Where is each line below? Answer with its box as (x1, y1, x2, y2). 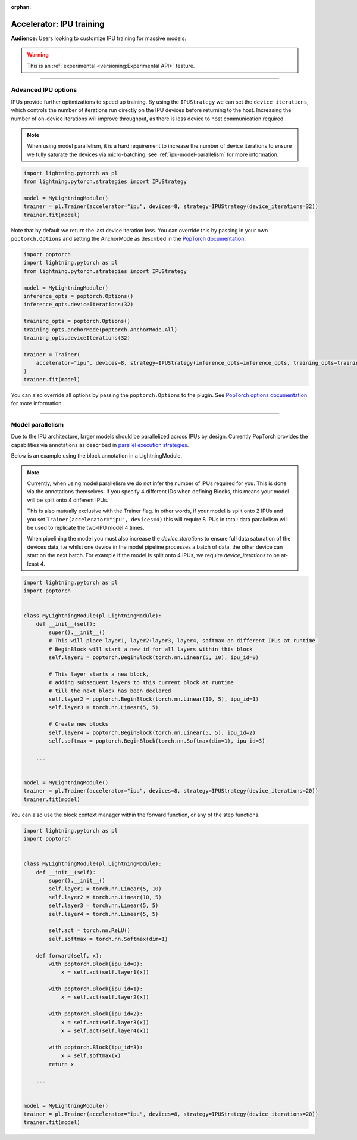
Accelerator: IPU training (11, 18, 105, 29)
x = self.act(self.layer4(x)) (61, 1027, 149, 1034)
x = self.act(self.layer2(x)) (61, 994, 149, 1001)
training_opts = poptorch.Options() (23, 318, 131, 325)
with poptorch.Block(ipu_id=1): (48, 986, 143, 992)
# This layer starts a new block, (48, 670, 149, 678)
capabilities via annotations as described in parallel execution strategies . (11, 441, 189, 448)
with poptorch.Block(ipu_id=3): (48, 1043, 143, 1051)
